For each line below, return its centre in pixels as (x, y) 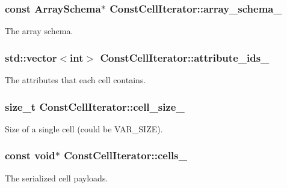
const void (30, 155)
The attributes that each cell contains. (76, 80)
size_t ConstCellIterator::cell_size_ (95, 106)
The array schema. (39, 31)
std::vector (31, 57)
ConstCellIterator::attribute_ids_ (185, 57)
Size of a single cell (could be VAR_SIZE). (84, 128)
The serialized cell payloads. (57, 178)
